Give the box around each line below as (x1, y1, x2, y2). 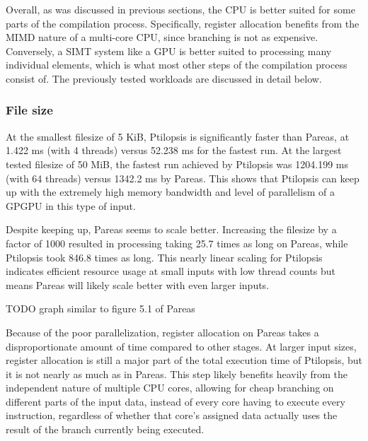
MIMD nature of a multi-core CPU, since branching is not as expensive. (6, 30, 318, 45)
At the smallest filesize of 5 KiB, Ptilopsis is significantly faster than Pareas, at (6, 129, 350, 143)
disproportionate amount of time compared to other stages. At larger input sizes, (6, 339, 357, 353)
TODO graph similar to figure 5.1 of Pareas (6, 301, 195, 316)
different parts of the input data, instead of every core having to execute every (6, 394, 345, 408)
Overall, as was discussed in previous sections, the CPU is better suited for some (6, 2, 355, 16)
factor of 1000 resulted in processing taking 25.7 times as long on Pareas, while (6, 235, 348, 250)
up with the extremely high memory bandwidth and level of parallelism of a (6, 184, 335, 199)
